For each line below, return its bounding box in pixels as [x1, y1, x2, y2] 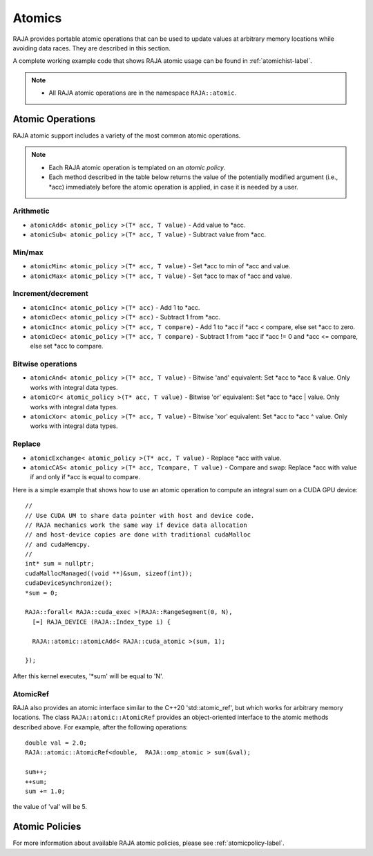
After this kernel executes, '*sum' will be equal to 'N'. [12, 671, 164, 680]
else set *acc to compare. [30, 342, 104, 351]
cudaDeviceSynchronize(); [25, 579, 113, 587]
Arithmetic [12, 206, 50, 216]
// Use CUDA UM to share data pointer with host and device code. [25, 512, 255, 519]
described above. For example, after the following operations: [12, 723, 188, 731]
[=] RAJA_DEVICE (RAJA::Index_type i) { [32, 617, 171, 626]
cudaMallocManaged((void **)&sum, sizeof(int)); [25, 569, 193, 577]
